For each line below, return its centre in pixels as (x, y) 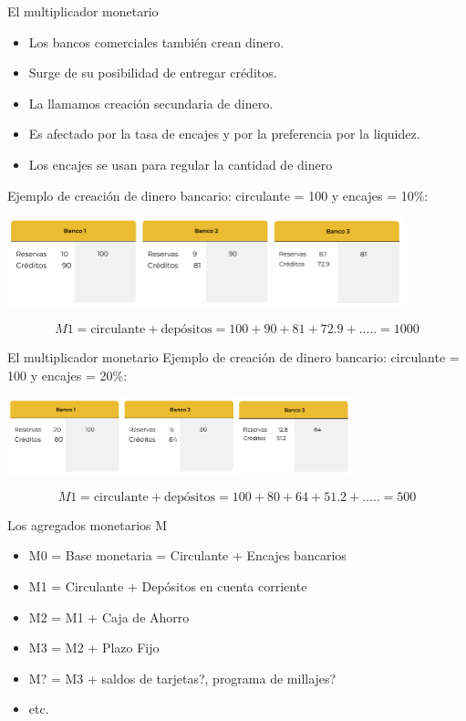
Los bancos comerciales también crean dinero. (156, 42)
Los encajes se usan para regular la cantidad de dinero (181, 164)
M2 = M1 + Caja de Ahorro (109, 617)
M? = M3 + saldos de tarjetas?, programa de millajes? (182, 678)
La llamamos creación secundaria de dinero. (151, 103)
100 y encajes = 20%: (67, 376)
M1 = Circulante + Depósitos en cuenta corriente (168, 586)
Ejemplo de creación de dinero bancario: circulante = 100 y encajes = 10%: (218, 195)
